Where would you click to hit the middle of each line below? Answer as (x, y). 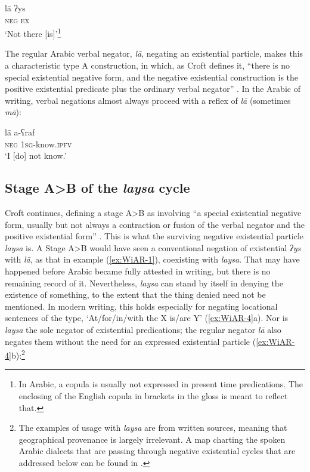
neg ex (17, 19)
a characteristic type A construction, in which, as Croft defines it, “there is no (148, 65)
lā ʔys (15, 8)
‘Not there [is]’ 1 (33, 33)
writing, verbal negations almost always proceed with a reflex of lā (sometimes (148, 100)
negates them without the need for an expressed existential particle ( (131, 341)
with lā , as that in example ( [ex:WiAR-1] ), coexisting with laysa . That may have (152, 259)
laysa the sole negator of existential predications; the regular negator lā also (143, 329)
